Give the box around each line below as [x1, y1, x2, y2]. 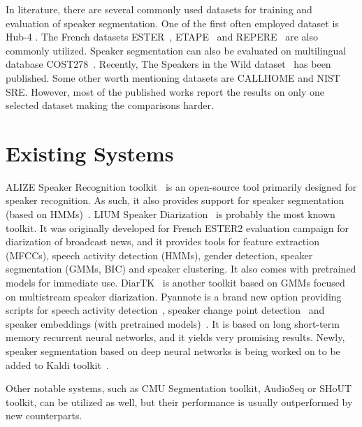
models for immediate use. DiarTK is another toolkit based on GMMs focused [6, 275, 345, 290]
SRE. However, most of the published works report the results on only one [6, 84, 324, 99]
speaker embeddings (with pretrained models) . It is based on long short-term [6, 316, 340, 331]
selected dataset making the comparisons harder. [6, 98, 214, 113]
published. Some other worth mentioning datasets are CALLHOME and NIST [6, 70, 340, 85]
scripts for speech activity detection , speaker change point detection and [6, 303, 325, 317]
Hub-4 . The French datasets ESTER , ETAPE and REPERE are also [6, 29, 319, 44]
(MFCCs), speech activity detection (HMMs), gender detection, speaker [6, 247, 313, 262]
